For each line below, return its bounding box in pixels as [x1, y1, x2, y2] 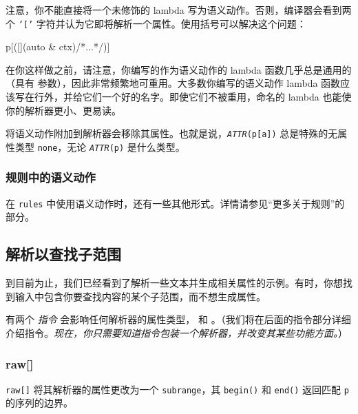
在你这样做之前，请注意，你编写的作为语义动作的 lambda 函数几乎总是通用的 [6, 62, 352, 76]
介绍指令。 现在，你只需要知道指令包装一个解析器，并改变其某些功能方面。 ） [6, 325, 348, 340]
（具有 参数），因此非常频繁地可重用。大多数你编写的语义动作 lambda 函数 [6, 76, 341, 90]
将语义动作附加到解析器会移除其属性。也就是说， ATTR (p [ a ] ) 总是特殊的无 [6, 126, 338, 141]
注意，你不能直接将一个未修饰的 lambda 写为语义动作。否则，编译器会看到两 [6, 3, 352, 17]
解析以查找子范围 [6, 243, 121, 265]
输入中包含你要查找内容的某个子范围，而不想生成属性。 [14, 289, 266, 303]
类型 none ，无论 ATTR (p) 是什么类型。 [14, 139, 185, 154]
